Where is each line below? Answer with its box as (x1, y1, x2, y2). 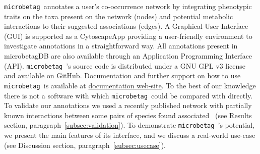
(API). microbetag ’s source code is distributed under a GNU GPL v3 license (4, 60, 246, 71)
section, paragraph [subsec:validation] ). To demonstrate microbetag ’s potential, (4, 120, 254, 130)
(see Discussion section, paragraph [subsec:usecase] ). (4, 139, 166, 150)
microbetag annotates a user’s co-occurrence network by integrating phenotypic (4, 1, 252, 11)
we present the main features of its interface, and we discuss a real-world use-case (4, 130, 255, 140)
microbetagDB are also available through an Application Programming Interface (4, 50, 252, 61)
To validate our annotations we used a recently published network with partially (4, 100, 252, 111)
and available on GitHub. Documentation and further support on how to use (4, 70, 241, 81)
